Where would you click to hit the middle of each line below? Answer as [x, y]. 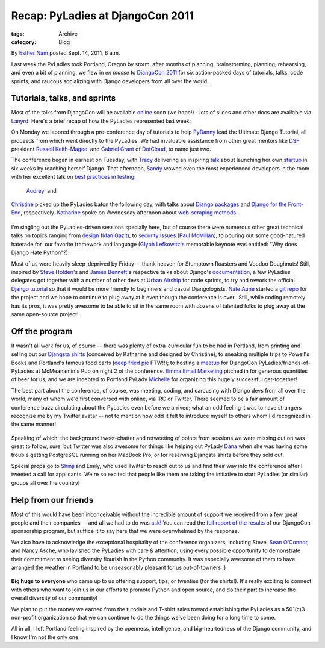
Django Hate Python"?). [40, 252]
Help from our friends [52, 500]
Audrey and [41, 190]
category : [24, 42]
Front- [296, 204]
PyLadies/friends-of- [285, 363]
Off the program [42, 331]
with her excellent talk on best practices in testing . [73, 177]
